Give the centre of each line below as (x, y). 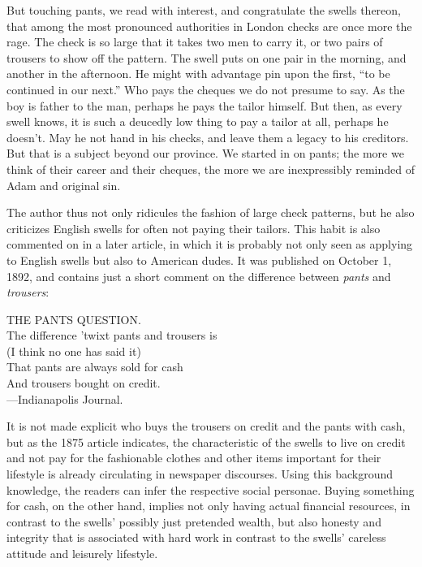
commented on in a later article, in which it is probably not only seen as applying (210, 244)
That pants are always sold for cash (95, 367)
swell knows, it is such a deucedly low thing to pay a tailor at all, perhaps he (198, 121)
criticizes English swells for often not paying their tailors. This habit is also (194, 228)
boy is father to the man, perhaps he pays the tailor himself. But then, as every (205, 105)
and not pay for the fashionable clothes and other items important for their (194, 458)
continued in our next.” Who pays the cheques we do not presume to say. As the (206, 89)
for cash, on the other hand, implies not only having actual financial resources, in (209, 506)
